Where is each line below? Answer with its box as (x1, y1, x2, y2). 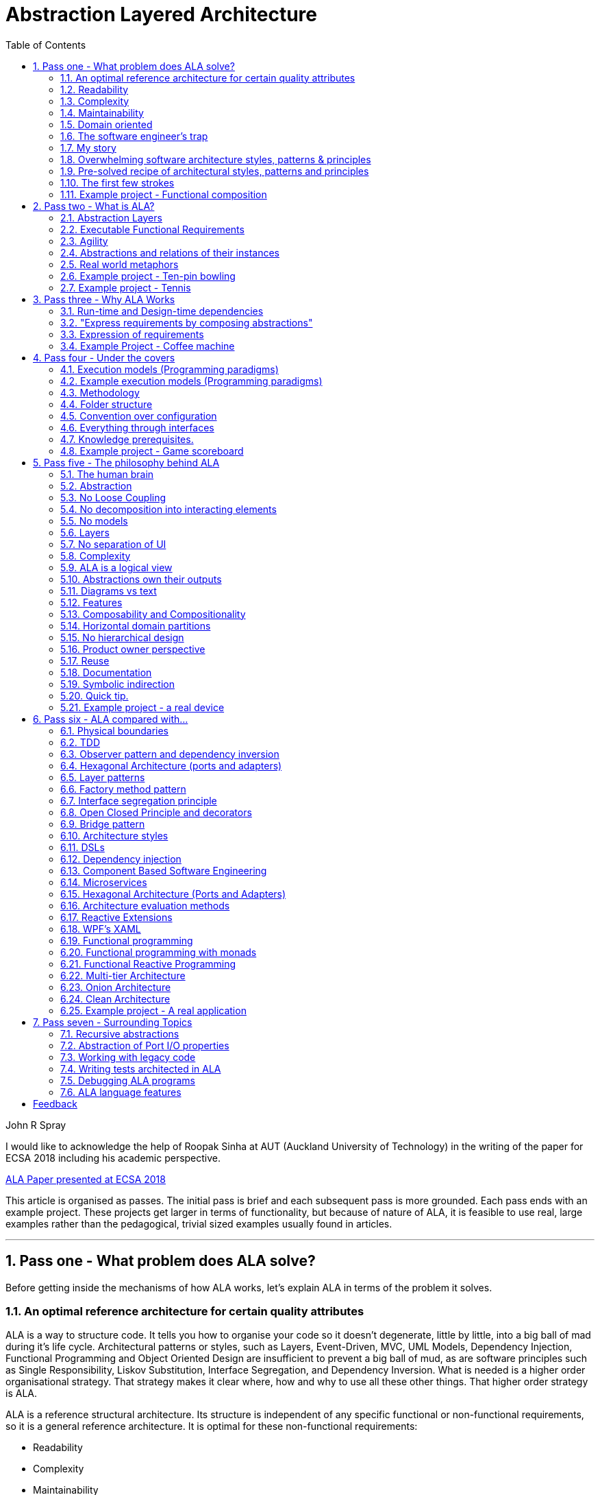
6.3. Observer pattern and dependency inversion (60, 747, 279, 760)
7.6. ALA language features (60, 1086, 182, 1098)
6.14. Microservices (60, 876, 147, 888)
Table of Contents (5, 38, 86, 51)
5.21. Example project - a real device (60, 701, 225, 713)
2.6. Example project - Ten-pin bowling (60, 270, 236, 282)
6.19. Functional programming (60, 934, 193, 946)
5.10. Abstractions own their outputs (60, 573, 222, 585)
